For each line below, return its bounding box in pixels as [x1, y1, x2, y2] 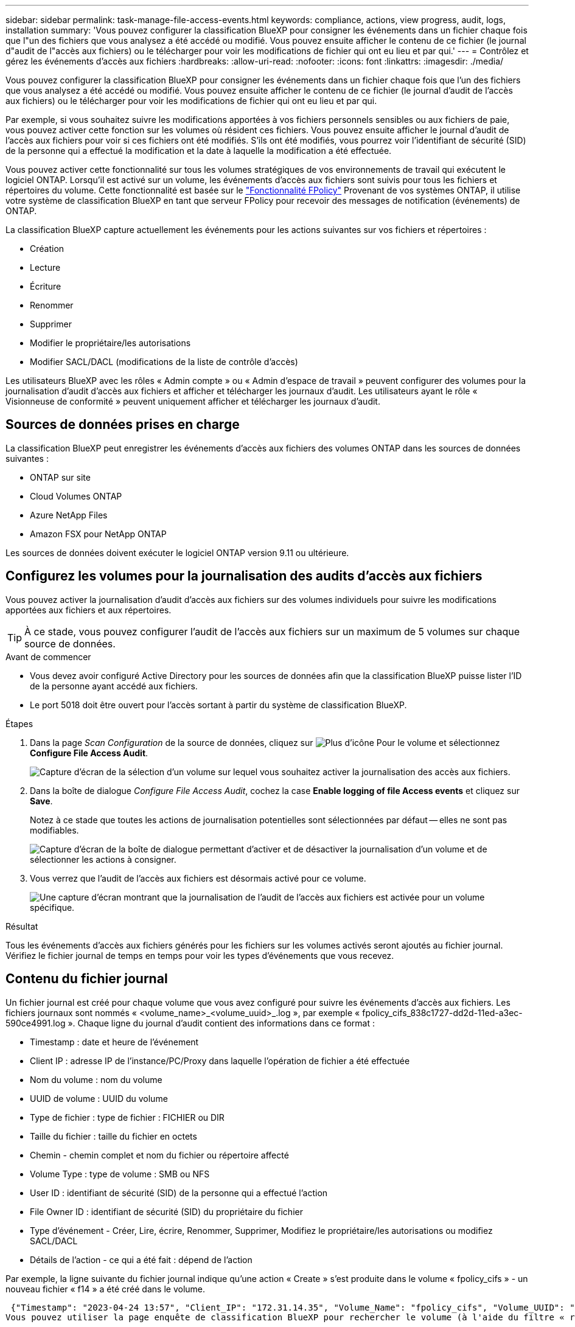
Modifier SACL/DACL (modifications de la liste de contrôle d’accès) [30, 357, 298, 367]
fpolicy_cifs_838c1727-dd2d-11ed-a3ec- [362, 1007, 523, 1018]
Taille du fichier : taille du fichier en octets [30, 1130, 197, 1141]
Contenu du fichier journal [5, 971, 168, 987]
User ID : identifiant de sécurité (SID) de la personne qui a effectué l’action [30, 1187, 328, 1198]
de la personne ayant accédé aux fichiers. [30, 680, 198, 691]
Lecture [30, 262, 61, 273]
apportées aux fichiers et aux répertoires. [5, 604, 172, 615]
